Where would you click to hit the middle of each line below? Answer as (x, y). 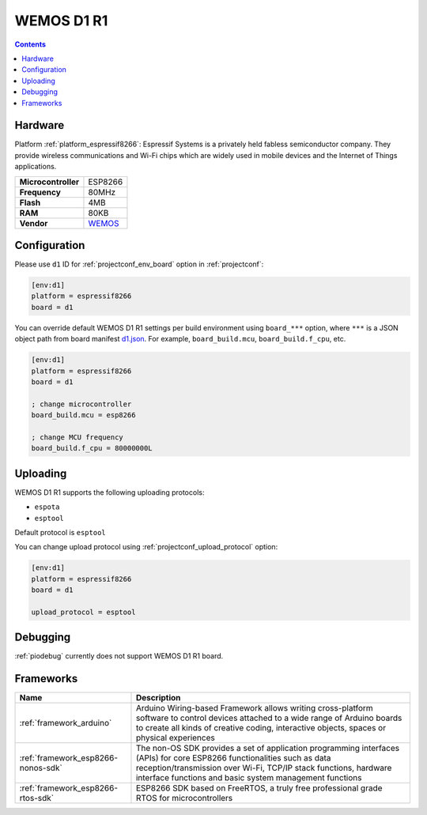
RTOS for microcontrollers (184, 798)
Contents (30, 44)
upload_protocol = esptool (83, 612)
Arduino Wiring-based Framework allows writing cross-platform (254, 708)
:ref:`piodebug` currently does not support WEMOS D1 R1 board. (119, 656)
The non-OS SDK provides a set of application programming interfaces (267, 749)
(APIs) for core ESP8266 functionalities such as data (233, 758)
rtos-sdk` (37, 798)
